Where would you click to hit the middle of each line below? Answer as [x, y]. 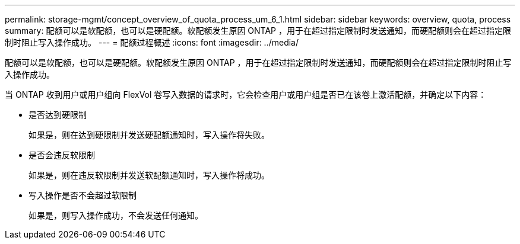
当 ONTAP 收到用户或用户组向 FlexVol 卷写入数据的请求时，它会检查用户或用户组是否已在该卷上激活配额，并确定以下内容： [246, 94]
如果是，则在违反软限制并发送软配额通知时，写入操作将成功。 [149, 175]
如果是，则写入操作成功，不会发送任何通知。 [116, 215]
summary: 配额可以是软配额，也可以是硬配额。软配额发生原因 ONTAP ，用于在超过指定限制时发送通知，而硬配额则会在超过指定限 [258, 30]
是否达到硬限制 [58, 115]
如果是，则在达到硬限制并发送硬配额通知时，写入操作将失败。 [149, 135]
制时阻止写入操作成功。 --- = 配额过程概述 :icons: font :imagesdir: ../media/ [152, 42]
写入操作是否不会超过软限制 [83, 195]
